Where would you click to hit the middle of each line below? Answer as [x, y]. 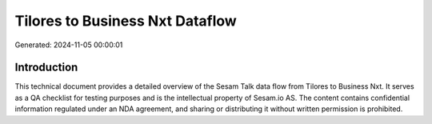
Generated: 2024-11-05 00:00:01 [69, 45]
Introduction [46, 68]
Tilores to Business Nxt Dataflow [126, 21]
